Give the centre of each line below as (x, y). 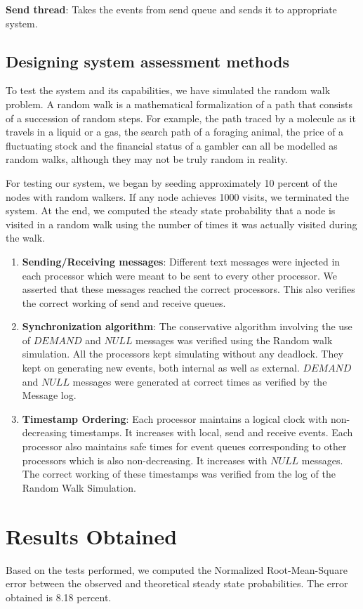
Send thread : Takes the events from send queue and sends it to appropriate (171, 9)
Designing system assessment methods (147, 61)
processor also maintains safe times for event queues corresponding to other (184, 446)
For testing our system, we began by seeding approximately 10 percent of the (172, 182)
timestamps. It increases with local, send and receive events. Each (211, 432)
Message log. (49, 395)
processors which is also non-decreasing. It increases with (145, 460)
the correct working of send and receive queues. (124, 302)
